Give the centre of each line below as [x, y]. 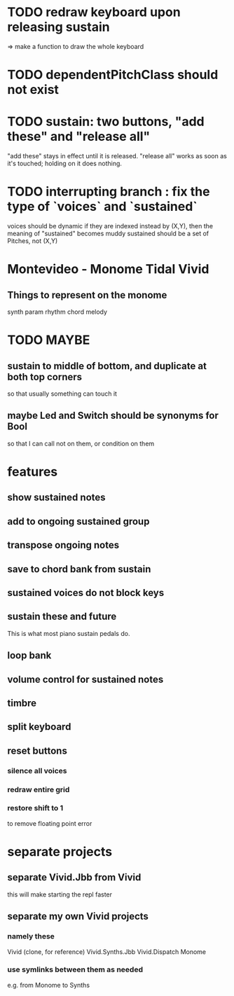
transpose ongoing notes [63, 545]
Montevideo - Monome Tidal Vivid [108, 269]
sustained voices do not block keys [86, 593]
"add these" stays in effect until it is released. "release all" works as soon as [117, 156]
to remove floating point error [50, 823]
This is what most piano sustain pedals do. [69, 633]
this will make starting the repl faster [60, 894]
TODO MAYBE [49, 340]
